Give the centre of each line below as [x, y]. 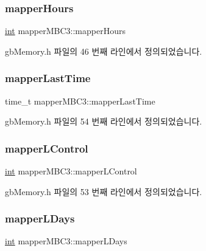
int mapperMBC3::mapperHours [65, 31]
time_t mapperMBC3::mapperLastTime [80, 101]
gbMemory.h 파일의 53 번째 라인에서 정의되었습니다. [104, 191]
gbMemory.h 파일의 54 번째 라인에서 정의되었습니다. [104, 121]
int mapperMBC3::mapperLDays [66, 241]
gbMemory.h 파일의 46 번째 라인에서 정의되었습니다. [104, 51]
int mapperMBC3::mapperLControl [71, 171]
